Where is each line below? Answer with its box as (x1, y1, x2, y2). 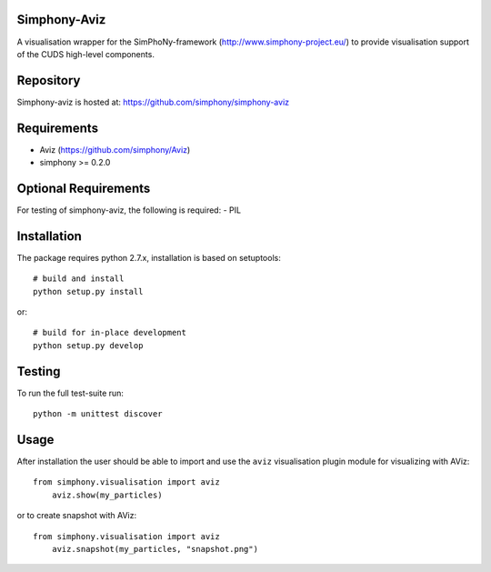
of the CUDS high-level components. (16, 48, 155, 59)
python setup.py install (33, 286, 144, 296)
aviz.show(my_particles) (51, 489, 163, 500)
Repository (16, 73, 81, 88)
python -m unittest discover (33, 409, 163, 419)
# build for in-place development (33, 327, 186, 338)
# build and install (33, 274, 125, 284)
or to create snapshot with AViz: (16, 510, 136, 521)
